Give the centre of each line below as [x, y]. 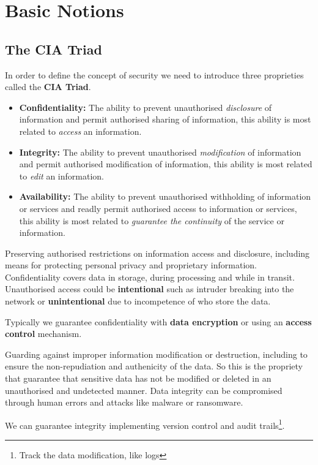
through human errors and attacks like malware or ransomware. [124, 402]
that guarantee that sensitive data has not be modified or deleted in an [138, 378]
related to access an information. [80, 131]
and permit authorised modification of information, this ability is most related [166, 164]
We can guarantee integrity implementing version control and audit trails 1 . [145, 424]
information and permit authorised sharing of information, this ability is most [165, 119]
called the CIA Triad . [48, 87]
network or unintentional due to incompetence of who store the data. [138, 301]
